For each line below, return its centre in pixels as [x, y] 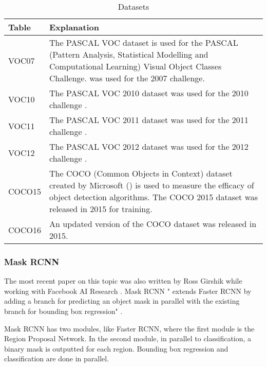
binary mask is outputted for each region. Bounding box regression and [116, 348]
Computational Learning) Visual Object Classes [136, 66]
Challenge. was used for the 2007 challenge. [127, 78]
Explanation [74, 27]
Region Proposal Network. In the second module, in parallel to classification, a [128, 338]
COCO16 [25, 230]
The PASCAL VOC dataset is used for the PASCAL [144, 42]
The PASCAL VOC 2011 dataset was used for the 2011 [149, 120]
